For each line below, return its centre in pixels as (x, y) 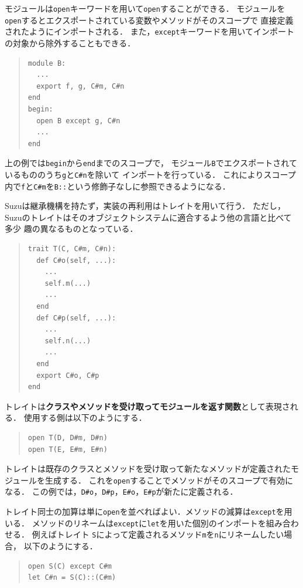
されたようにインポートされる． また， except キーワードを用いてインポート (149, 31)
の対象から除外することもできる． (70, 43)
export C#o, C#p (68, 375)
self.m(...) (68, 283)
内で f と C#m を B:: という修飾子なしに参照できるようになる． (118, 186)
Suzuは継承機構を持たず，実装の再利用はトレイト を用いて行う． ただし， (145, 206)
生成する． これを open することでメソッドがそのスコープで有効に (169, 480)
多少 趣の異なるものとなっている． (71, 229)
